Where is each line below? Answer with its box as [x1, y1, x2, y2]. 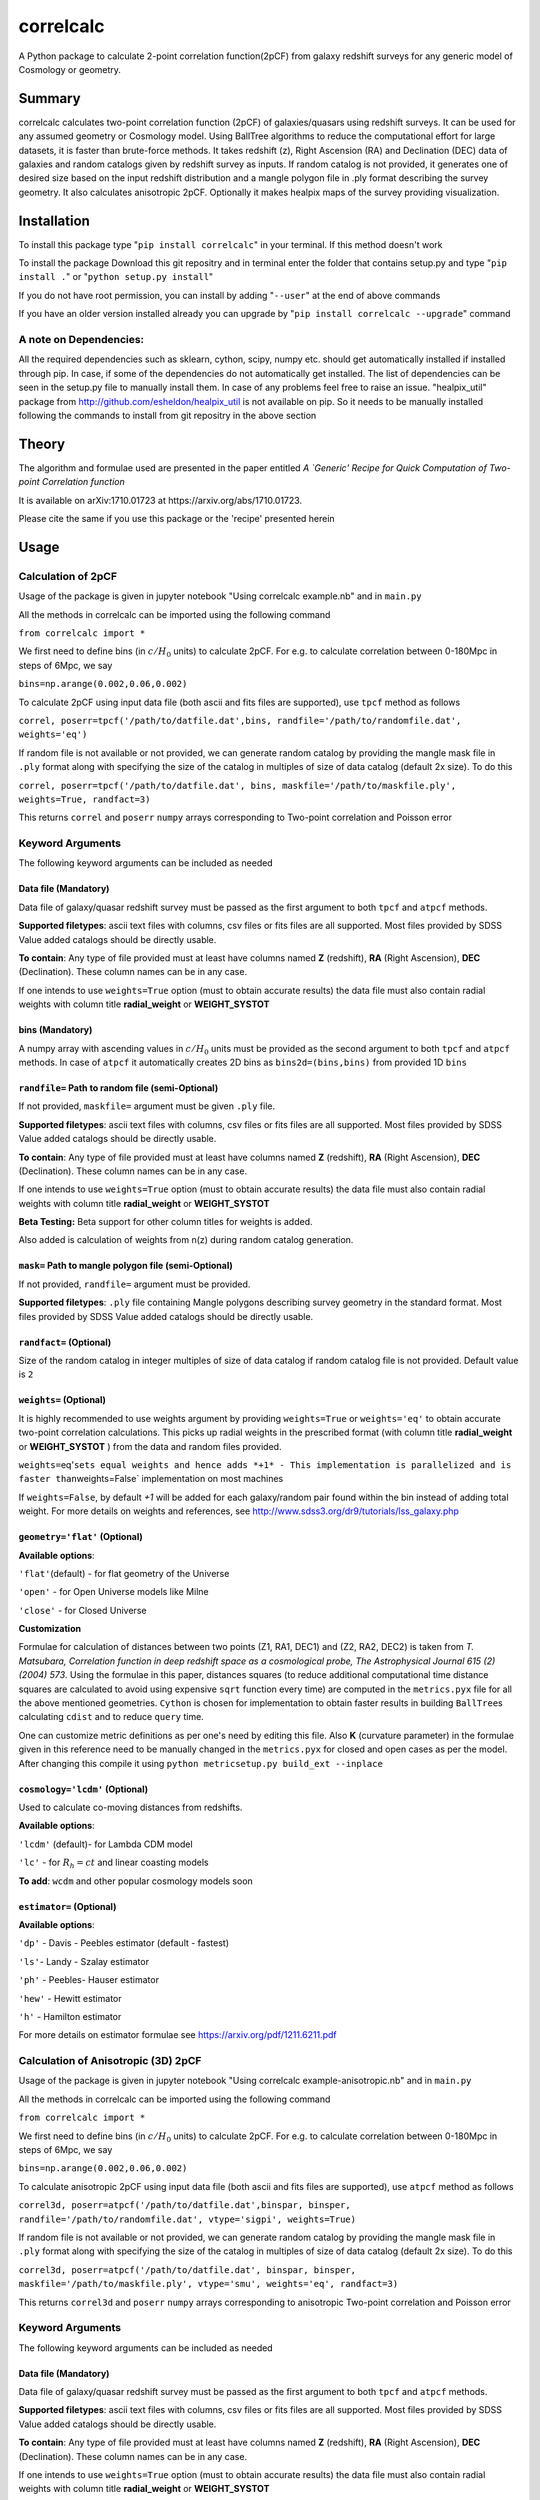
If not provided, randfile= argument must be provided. [18, 1278, 251, 1290]
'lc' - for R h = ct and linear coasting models [18, 1856, 209, 1870]
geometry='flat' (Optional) [18, 1531, 144, 1543]
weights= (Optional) [18, 1394, 107, 1406]
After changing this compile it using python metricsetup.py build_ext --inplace [18, 1757, 384, 1769]
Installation [18, 212, 90, 229]
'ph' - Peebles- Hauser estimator [18, 1974, 160, 1986]
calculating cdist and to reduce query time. [18, 1711, 204, 1723]
